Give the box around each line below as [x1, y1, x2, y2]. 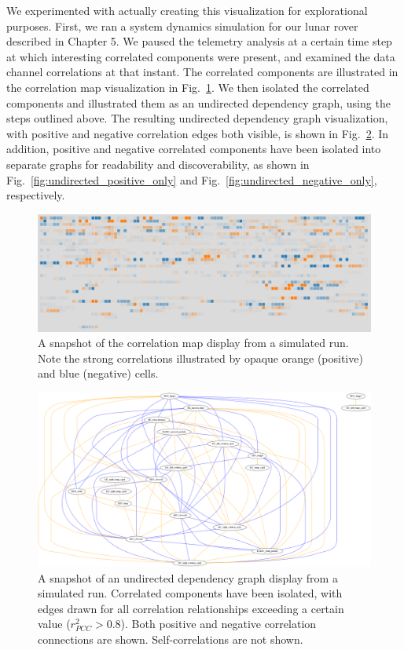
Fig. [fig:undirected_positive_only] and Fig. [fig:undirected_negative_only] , [6, 171, 377, 188]
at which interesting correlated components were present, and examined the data [6, 48, 395, 64]
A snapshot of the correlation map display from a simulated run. [38, 334, 349, 351]
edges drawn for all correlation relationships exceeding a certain [38, 600, 344, 616]
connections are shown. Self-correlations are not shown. [38, 630, 303, 647]
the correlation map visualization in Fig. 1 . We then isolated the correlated [6, 79, 369, 95]
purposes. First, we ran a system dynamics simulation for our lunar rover [6, 17, 358, 34]
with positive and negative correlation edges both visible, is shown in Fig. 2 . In [6, 125, 389, 141]
